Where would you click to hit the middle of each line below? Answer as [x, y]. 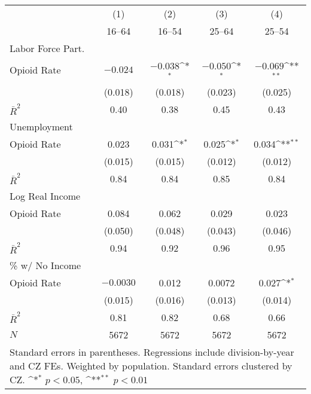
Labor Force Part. [47, 48]
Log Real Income [45, 196]
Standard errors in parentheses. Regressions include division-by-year [152, 352]
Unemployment [41, 126]
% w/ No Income [45, 265]
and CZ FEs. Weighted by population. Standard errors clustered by [151, 365]
